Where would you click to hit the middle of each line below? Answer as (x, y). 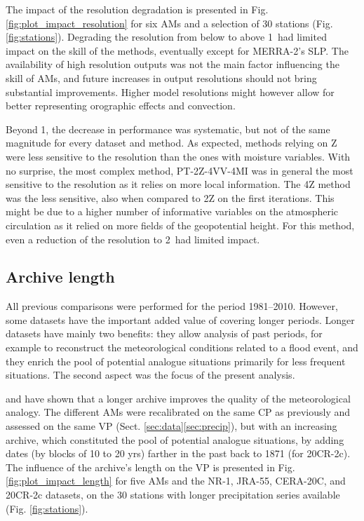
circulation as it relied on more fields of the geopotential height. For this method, (180, 225)
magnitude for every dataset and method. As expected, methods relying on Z (171, 143)
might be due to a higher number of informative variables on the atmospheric (172, 211)
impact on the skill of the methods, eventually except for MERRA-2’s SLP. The (177, 50)
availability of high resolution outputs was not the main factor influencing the (173, 64)
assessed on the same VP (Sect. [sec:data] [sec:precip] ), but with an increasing (171, 426)
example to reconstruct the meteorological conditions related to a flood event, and (182, 347)
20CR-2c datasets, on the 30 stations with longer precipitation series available (173, 495)
